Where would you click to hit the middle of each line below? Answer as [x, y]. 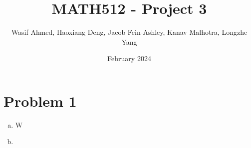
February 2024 [129, 58]
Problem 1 [40, 101]
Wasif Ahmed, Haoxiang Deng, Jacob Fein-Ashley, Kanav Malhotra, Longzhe [129, 32]
